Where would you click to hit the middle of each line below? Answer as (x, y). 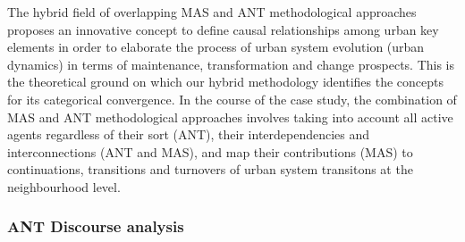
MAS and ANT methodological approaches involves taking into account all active (230, 117)
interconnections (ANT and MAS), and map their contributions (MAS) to (210, 151)
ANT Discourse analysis (96, 226)
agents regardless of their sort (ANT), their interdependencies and (189, 134)
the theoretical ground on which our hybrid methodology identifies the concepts (226, 82)
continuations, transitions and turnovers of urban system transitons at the (210, 169)
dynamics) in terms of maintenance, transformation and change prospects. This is (231, 64)
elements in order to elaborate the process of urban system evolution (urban (216, 47)
